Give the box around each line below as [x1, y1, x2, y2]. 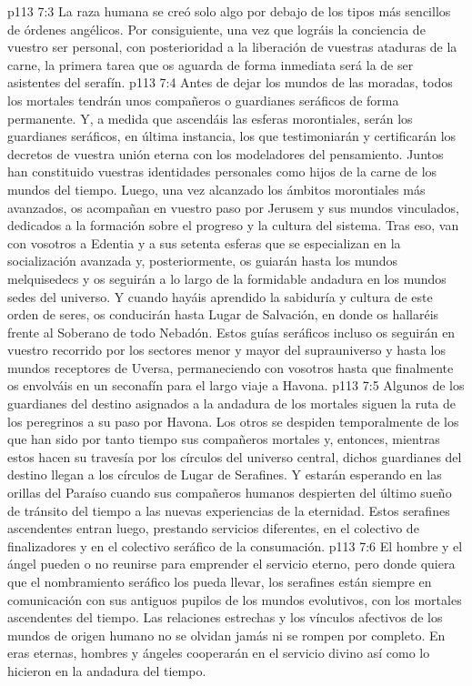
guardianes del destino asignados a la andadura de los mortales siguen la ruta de [7, 394, 457, 413]
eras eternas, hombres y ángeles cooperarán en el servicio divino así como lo [7, 643, 430, 662]
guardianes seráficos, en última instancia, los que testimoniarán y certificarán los [7, 126, 457, 146]
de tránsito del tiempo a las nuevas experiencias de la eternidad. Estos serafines [7, 500, 450, 520]
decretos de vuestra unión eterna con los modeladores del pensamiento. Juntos [7, 144, 444, 163]
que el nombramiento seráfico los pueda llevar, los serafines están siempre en [7, 572, 432, 590]
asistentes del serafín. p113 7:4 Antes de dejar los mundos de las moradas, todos [7, 73, 453, 92]
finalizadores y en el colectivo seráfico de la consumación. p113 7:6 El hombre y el [7, 536, 463, 555]
